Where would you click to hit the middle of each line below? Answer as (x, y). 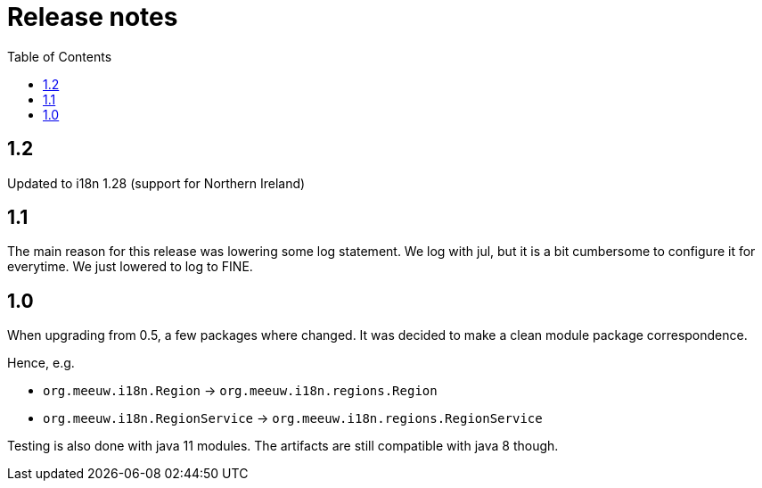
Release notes (93, 17)
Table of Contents (60, 56)
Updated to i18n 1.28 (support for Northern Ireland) (156, 183)
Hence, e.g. (41, 363)
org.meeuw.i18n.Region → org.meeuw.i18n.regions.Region (240, 391)
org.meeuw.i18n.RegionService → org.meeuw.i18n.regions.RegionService (293, 418)
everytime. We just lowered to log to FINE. (130, 267)
